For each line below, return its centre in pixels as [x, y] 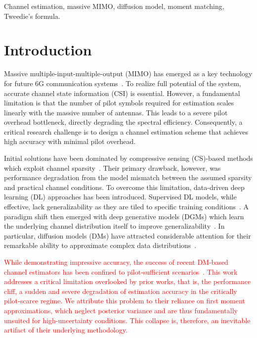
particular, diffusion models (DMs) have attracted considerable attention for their [128, 235]
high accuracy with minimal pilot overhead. [70, 141]
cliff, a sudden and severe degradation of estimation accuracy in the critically [121, 291]
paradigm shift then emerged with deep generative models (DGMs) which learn [124, 216]
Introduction [48, 50]
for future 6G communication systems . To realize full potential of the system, [123, 83]
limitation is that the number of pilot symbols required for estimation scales [119, 103]
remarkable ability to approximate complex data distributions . [100, 245]
